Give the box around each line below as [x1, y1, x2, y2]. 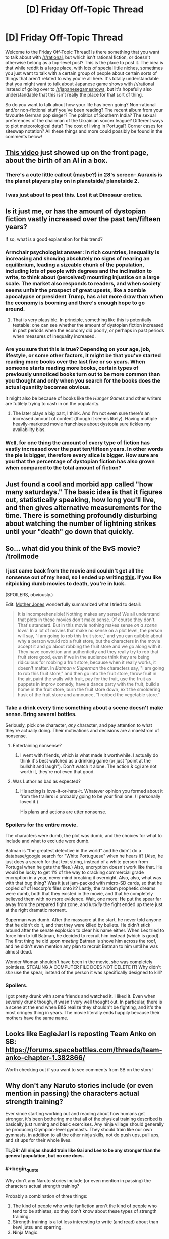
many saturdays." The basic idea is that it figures [5, 488, 163, 496]
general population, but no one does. [5, 1153, 84, 1159]
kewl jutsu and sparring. [12, 1224, 63, 1230]
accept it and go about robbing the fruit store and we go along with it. [17, 643, 162, 649]
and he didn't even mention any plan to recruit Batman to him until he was [5, 943, 158, 949]
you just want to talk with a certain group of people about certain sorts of [5, 70, 157, 76]
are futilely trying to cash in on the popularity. [5, 400, 100, 406]
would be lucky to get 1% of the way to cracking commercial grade [5, 869, 144, 875]
